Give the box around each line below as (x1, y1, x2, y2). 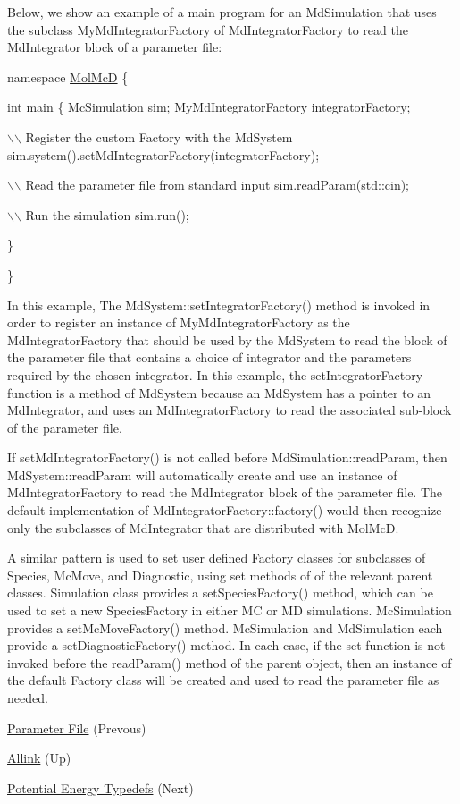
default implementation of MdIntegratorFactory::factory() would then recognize (7, 501, 442, 520)
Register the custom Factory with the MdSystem (25, 127, 293, 146)
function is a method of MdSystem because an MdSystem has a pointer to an (7, 383, 431, 402)
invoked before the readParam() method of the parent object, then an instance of (7, 653, 452, 672)
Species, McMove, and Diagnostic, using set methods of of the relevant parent (7, 565, 433, 584)
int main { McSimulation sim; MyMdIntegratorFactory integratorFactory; (7, 97, 411, 116)
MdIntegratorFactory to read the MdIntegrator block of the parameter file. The (7, 483, 443, 502)
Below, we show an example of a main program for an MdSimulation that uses (7, 3, 437, 21)
